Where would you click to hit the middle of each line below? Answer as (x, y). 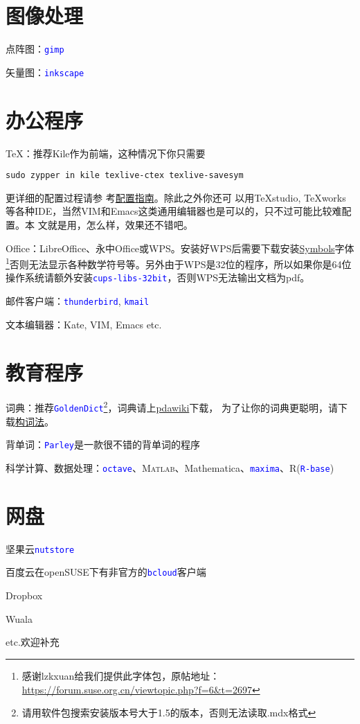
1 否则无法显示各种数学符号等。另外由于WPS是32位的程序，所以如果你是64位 (179, 263)
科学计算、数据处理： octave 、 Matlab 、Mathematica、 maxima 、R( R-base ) (170, 468)
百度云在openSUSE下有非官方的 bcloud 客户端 (106, 572)
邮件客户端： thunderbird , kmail (78, 301)
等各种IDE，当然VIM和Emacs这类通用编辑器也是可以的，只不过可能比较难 (174, 211)
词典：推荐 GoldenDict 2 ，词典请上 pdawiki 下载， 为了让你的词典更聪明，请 (172, 407)
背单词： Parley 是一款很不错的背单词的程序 (103, 444)
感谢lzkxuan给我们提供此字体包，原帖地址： (121, 675)
